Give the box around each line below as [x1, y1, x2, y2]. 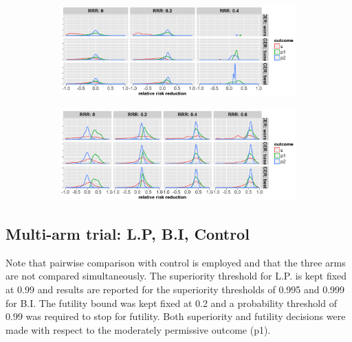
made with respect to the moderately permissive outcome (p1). [5, 322, 271, 337]
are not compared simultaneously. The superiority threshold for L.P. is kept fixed [5, 269, 347, 283]
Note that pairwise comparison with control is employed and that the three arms [5, 255, 346, 269]
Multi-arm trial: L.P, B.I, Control [5, 223, 250, 244]
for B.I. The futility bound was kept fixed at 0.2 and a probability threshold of [5, 295, 337, 310]
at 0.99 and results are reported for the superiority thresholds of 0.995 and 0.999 [5, 282, 345, 296]
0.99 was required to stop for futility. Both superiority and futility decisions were [5, 309, 346, 323]
